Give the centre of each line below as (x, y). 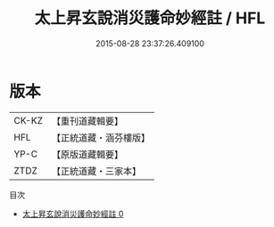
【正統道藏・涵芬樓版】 (100, 137)
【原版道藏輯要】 (87, 154)
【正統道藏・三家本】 (96, 171)
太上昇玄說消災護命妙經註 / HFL (150, 18)
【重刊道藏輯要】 (87, 121)
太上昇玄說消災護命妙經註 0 (73, 214)
